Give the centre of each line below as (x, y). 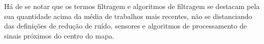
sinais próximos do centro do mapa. (59, 35)
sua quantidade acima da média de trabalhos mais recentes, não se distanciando (128, 16)
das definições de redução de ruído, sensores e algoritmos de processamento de (125, 26)
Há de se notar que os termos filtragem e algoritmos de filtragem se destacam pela (132, 6)
